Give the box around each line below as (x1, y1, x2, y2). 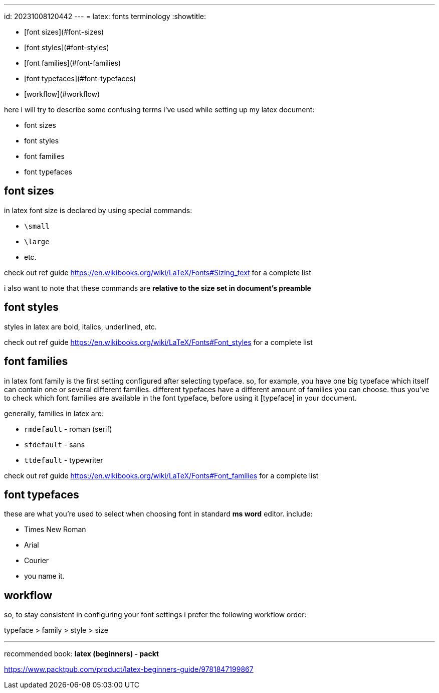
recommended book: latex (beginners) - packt (4, 649, 159, 658)
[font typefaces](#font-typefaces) (24, 74, 136, 83)
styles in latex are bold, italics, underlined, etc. (4, 322, 157, 331)
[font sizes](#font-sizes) (24, 28, 104, 36)
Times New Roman (24, 525, 86, 534)
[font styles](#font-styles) (24, 43, 109, 52)
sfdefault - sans (24, 440, 85, 449)
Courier (24, 556, 49, 565)
